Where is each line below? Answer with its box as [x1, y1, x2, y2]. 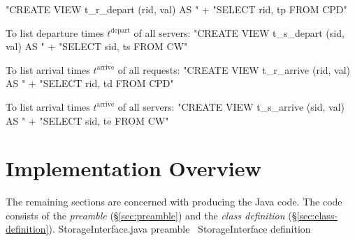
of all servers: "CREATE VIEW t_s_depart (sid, [133, 25, 345, 40]
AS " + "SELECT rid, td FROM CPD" [6, 76, 174, 91]
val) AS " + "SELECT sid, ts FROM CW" [6, 39, 188, 54]
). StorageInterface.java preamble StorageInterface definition [48, 221, 311, 236]
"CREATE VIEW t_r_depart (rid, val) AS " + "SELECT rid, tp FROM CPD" [6, 2, 347, 16]
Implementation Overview [6, 154, 261, 182]
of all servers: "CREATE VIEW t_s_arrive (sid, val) [117, 99, 345, 114]
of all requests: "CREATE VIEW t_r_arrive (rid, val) [117, 62, 351, 77]
